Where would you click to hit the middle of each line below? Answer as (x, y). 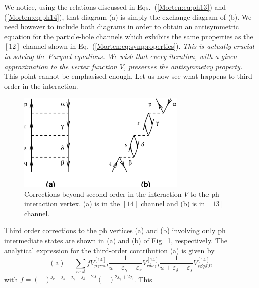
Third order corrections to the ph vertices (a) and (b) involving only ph (115, 230)
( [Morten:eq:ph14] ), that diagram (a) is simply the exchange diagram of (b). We (128, 16)
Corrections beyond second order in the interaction (103, 193)
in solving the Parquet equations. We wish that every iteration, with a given (121, 56)
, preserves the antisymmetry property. (183, 66)
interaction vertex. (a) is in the (72, 204)
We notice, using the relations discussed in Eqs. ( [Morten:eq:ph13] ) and (115, 7)
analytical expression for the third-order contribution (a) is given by (109, 250)
